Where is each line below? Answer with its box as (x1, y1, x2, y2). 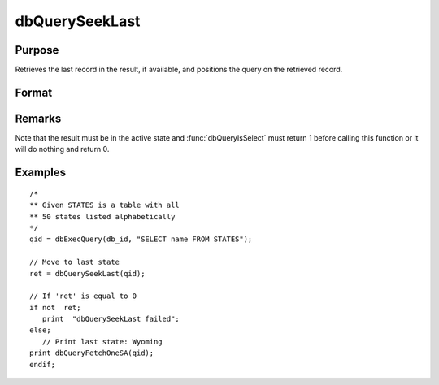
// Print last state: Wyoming (41, 337, 163, 346)
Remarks (15, 111, 62, 125)
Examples (15, 166, 67, 180)
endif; (29, 360, 56, 369)
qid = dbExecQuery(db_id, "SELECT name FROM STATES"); (29, 235, 253, 244)
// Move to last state (29, 257, 120, 267)
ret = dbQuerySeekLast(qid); (29, 269, 146, 278)
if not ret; (29, 303, 81, 312)
